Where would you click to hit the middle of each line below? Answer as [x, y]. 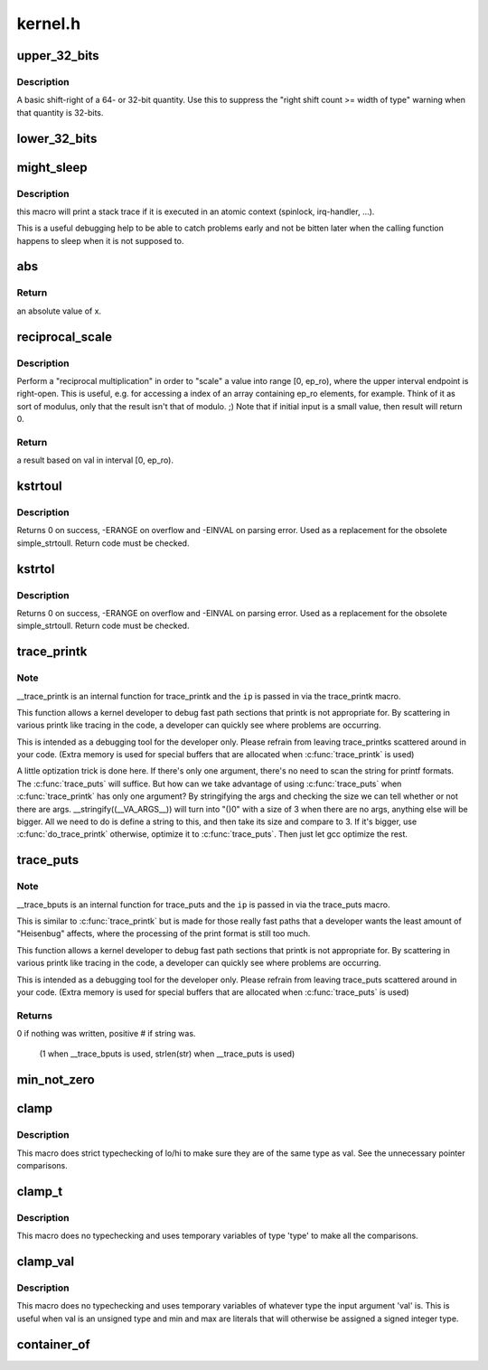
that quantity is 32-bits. [60, 112]
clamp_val [46, 1262]
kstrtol [36, 569]
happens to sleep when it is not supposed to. [100, 240]
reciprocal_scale [65, 337]
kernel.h [49, 23]
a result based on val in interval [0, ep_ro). [95, 460]
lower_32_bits [57, 139]
